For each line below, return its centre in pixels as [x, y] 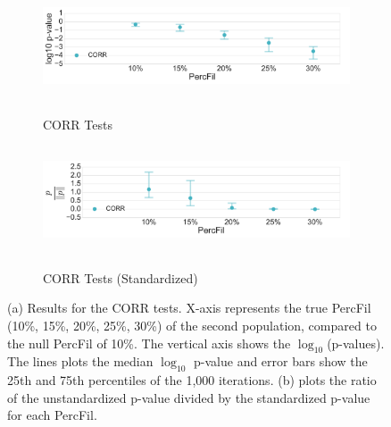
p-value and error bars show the [281, 361]
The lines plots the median [80, 361]
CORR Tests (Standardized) [121, 277]
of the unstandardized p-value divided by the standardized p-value [189, 397]
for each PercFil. [52, 415]
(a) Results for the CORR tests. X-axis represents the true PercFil [189, 308]
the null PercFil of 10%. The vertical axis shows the [149, 343]
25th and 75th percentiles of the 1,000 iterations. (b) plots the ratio [192, 380]
